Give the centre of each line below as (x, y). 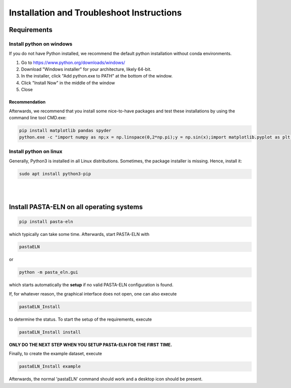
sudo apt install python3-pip (55, 174)
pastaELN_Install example (50, 366)
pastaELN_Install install (50, 332)
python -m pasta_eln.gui (49, 272)
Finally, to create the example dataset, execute (56, 354)
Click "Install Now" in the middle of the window (68, 83)
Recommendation (27, 102)
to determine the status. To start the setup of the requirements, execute (81, 319)
